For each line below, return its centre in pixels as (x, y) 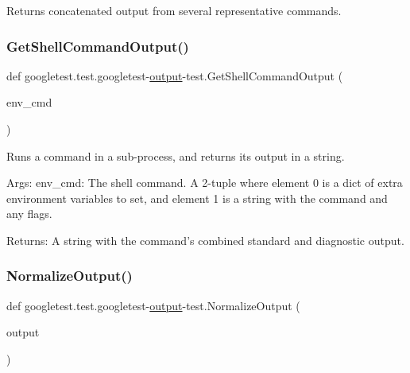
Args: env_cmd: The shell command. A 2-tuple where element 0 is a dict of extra (205, 183)
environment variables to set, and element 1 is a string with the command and (197, 198)
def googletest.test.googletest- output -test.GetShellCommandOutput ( (175, 75)
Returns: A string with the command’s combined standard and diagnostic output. (205, 240)
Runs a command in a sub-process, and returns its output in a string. (176, 155)
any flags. (29, 214)
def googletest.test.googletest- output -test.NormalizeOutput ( (153, 305)
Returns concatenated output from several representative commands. (174, 10)
